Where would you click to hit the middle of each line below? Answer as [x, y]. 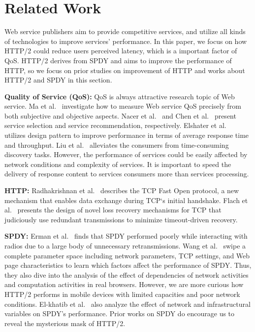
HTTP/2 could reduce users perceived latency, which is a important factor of [121, 51]
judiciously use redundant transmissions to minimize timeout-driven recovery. [121, 219]
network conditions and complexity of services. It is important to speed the [118, 164]
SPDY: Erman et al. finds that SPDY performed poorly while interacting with [126, 236]
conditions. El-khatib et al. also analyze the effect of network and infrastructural [127, 304]
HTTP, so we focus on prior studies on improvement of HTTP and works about [125, 70]
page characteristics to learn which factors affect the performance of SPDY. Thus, [128, 265]
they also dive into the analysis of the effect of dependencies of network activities [127, 274]
